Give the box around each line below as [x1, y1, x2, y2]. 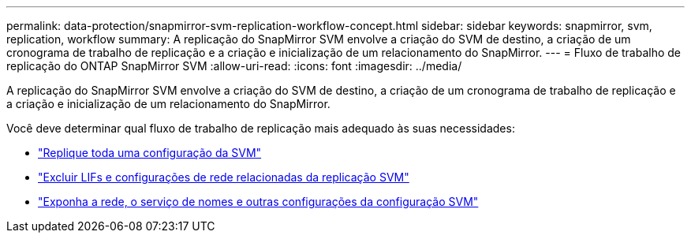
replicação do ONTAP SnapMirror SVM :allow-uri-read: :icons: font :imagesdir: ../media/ [6, 59, 462, 73]
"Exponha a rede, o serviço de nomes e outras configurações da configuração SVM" [38, 195, 479, 208]
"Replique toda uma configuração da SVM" [38, 146, 262, 159]
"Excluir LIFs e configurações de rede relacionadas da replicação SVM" [38, 170, 409, 184]
